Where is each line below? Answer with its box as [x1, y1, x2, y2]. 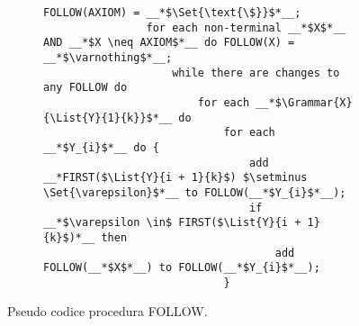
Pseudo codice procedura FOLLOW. [7, 302, 208, 321]
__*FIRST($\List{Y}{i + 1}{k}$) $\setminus [43, 171, 308, 185]
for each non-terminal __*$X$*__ [146, 21, 346, 34]
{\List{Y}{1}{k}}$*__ [43, 111, 173, 124]
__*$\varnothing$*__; [43, 50, 173, 64]
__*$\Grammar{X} [256, 95, 353, 109]
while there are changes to [172, 66, 340, 79]
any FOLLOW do [43, 81, 128, 95]
